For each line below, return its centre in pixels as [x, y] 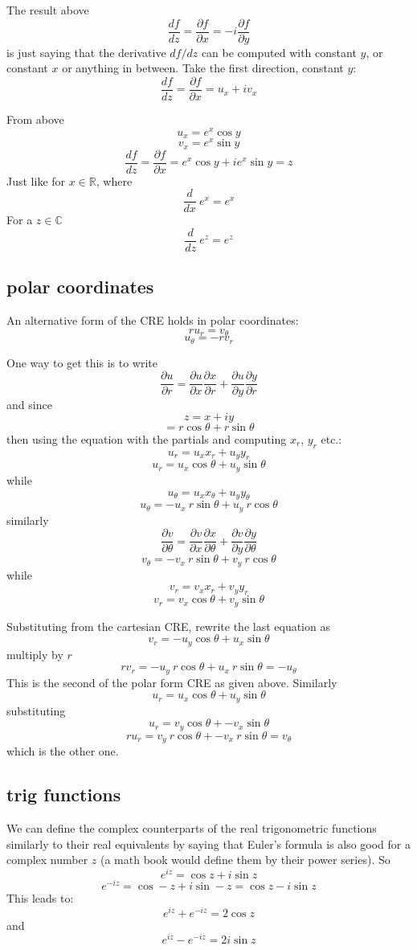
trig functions [64, 794]
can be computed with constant [279, 52]
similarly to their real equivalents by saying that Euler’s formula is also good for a [208, 844]
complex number [47, 860]
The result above [48, 10]
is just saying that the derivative [86, 52]
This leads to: [40, 898]
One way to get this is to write [82, 362]
